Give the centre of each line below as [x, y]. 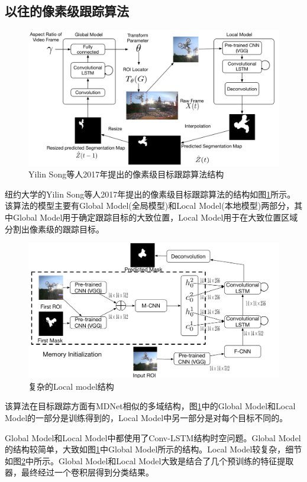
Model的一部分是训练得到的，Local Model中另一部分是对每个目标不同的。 [146, 418]
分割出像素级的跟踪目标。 [54, 229]
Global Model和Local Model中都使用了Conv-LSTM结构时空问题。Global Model [153, 437]
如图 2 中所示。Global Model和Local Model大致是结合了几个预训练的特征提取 [149, 460]
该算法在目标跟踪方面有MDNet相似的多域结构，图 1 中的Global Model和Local [150, 406]
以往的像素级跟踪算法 [67, 11]
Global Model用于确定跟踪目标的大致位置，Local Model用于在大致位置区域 [155, 217]
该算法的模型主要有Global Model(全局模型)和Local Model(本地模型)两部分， [150, 206]
